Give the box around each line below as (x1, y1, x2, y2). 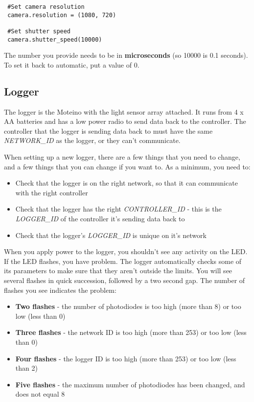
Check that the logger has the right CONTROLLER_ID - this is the (15, 204, 222, 214)
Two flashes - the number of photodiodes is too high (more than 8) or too (15, 301, 241, 311)
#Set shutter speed (7, 27, 71, 35)
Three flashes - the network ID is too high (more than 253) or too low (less (15, 327, 247, 337)
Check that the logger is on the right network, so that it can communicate (15, 178, 238, 188)
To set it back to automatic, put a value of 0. (4, 59, 139, 70)
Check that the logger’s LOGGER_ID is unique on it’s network (15, 230, 207, 240)
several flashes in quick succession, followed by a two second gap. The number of (4, 275, 245, 285)
